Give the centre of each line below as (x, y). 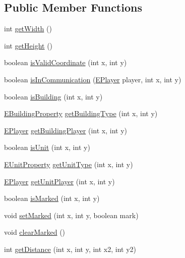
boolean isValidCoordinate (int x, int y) (66, 62)
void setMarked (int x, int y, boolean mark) (71, 215)
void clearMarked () (35, 232)
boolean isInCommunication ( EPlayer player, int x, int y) (93, 79)
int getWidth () (28, 29)
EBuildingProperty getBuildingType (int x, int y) (81, 113)
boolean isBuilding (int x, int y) (53, 96)
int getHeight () (28, 45)
